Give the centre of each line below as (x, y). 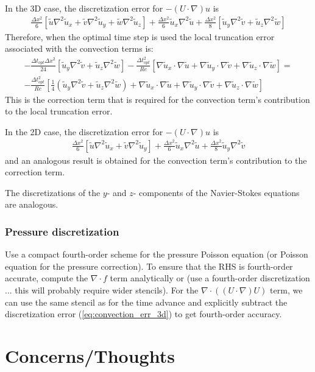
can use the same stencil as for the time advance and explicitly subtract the (146, 302)
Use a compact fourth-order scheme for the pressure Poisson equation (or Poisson (157, 254)
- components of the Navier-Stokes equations (216, 192)
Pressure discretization (62, 231)
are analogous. (32, 204)
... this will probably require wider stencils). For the (102, 290)
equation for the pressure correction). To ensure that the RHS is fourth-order (149, 266)
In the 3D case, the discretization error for (84, 8)
